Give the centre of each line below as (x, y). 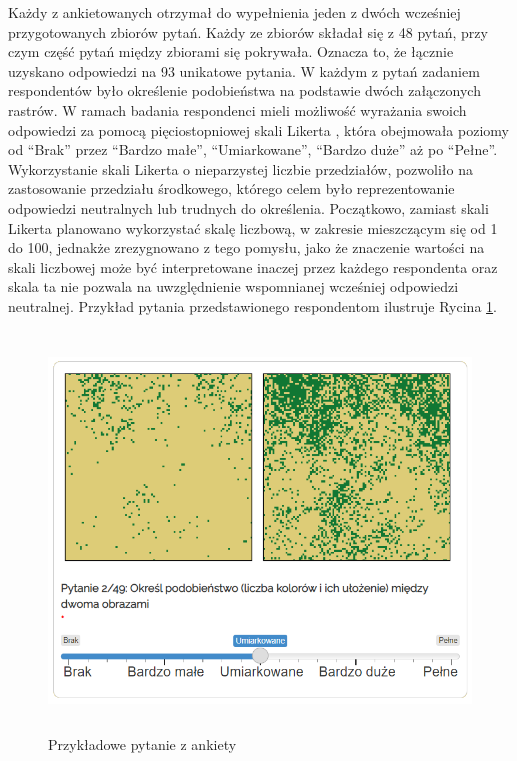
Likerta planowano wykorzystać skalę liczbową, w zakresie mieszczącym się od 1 (253, 227)
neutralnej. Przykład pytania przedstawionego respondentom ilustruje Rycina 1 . (252, 305)
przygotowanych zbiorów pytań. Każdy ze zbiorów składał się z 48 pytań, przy (248, 31)
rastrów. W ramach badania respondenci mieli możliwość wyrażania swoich (237, 109)
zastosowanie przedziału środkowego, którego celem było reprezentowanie (231, 188)
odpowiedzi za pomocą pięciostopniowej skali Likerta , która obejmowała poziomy (258, 129)
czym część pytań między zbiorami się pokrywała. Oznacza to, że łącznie (231, 51)
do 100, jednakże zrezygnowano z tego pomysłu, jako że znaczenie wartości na (246, 247)
